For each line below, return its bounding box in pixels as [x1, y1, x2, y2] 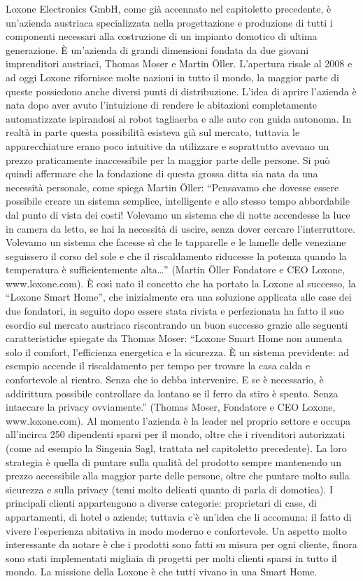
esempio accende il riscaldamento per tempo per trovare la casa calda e [6, 358, 311, 373]
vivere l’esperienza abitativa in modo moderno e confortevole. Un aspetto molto [6, 523, 347, 538]
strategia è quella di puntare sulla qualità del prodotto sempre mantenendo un [6, 454, 341, 469]
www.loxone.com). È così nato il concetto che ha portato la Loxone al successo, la [6, 275, 356, 290]
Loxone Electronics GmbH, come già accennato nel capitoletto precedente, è [6, 1, 332, 15]
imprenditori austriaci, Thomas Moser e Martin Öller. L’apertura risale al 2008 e [6, 56, 353, 71]
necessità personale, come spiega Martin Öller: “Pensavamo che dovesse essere [6, 179, 339, 194]
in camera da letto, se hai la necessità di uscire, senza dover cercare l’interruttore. [6, 221, 355, 235]
